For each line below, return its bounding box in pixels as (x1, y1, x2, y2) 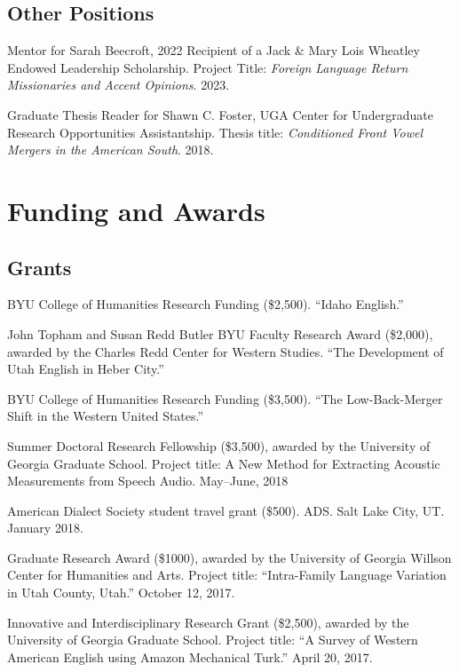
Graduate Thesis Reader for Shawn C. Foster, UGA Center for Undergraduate (7, 105, 433, 123)
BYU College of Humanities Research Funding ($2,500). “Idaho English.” (7, 295, 404, 313)
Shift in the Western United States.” (7, 407, 204, 425)
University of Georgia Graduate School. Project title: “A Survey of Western (7, 630, 418, 649)
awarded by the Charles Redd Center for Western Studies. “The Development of (7, 342, 444, 360)
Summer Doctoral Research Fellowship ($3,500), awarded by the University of (7, 436, 431, 455)
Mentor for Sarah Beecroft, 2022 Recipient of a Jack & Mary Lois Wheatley (7, 41, 420, 59)
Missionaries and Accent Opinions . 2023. (7, 75, 230, 94)
